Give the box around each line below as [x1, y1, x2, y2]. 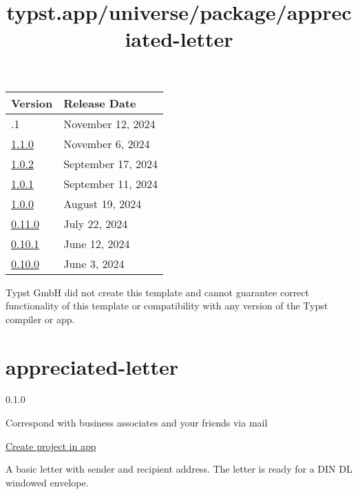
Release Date [63, 94, 136, 111]
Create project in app [6, 438, 96, 453]
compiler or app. [6, 311, 75, 326]
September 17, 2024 [63, 155, 158, 172]
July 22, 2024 [63, 215, 128, 231]
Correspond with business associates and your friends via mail [6, 415, 268, 430]
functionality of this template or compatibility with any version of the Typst [6, 298, 328, 313]
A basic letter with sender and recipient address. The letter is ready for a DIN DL [6, 462, 352, 476]
